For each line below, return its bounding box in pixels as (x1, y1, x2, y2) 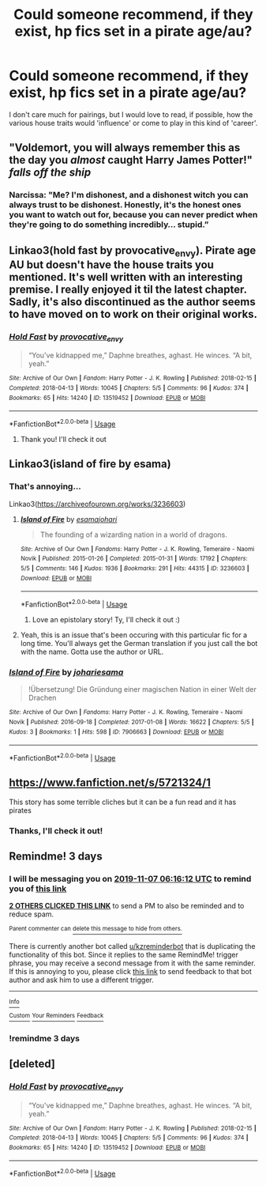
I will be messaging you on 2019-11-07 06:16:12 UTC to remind (9, 873, 252, 884)
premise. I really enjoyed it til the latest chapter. (9, 282, 247, 296)
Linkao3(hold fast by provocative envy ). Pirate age (9, 244, 257, 259)
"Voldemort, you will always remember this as (9, 141, 241, 155)
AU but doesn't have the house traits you (9, 258, 214, 271)
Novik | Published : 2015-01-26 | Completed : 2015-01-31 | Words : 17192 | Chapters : (20, 555, 248, 563)
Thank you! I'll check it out (20, 435, 107, 444)
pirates (9, 805, 32, 815)
